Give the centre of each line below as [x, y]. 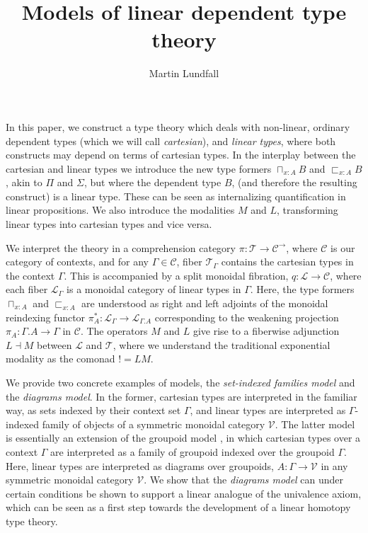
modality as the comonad [61, 359]
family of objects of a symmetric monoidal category [154, 424]
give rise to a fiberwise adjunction [266, 331]
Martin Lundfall [184, 73]
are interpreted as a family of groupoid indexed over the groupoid [192, 451]
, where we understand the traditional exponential [222, 344]
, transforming [307, 210]
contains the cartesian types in [287, 262]
